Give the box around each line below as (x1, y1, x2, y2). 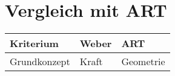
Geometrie (121, 54, 165, 69)
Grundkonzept (10, 54, 70, 69)
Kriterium (10, 36, 59, 51)
